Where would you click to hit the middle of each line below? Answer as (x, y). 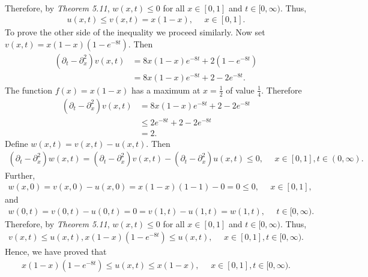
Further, (20, 175)
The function (29, 90)
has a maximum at (166, 90)
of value (240, 90)
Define (17, 143)
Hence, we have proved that (56, 252)
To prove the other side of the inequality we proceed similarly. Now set (135, 32)
